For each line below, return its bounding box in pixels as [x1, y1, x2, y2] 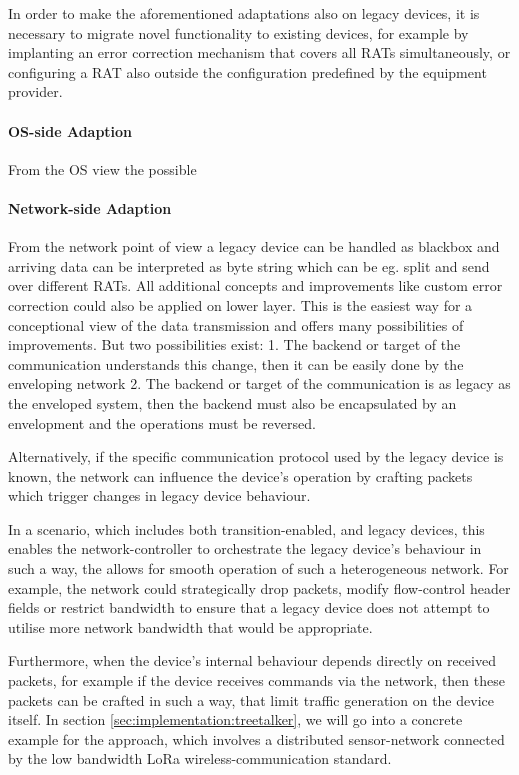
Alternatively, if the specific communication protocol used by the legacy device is [8, 446, 504, 467]
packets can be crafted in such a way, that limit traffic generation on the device [8, 689, 494, 710]
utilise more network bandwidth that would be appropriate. [8, 616, 373, 637]
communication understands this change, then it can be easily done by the [8, 353, 464, 374]
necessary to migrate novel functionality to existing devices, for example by [8, 22, 469, 43]
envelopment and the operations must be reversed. [8, 412, 316, 433]
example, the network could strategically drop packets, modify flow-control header [8, 577, 511, 598]
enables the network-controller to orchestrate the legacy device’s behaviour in [8, 538, 482, 559]
